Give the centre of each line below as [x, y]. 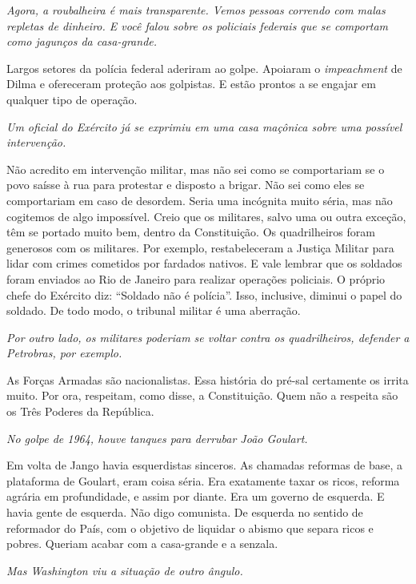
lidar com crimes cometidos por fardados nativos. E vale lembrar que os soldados [204, 263]
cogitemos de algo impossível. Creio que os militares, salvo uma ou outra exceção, [206, 216]
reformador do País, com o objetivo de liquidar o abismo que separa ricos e [190, 528]
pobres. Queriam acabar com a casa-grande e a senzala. [142, 544]
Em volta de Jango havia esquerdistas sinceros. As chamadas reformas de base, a [205, 465]
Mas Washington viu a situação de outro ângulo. [125, 570]
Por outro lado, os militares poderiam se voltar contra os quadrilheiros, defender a [208, 337]
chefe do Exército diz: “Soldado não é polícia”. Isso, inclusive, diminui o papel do [204, 294]
